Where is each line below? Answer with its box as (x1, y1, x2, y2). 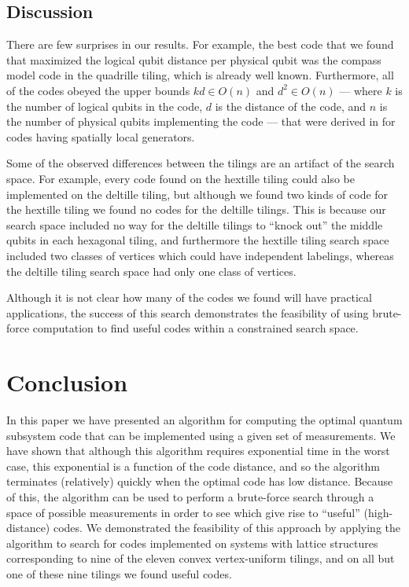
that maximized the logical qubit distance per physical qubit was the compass (6, 51, 381, 68)
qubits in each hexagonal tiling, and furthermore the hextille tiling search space (6, 232, 389, 248)
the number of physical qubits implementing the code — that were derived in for (6, 113, 396, 130)
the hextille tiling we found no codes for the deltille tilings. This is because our (6, 201, 386, 218)
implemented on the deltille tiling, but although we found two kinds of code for (6, 185, 389, 202)
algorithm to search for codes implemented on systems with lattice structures (6, 534, 378, 551)
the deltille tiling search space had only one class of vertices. (6, 262, 297, 279)
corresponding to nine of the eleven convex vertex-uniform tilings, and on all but (6, 550, 395, 567)
